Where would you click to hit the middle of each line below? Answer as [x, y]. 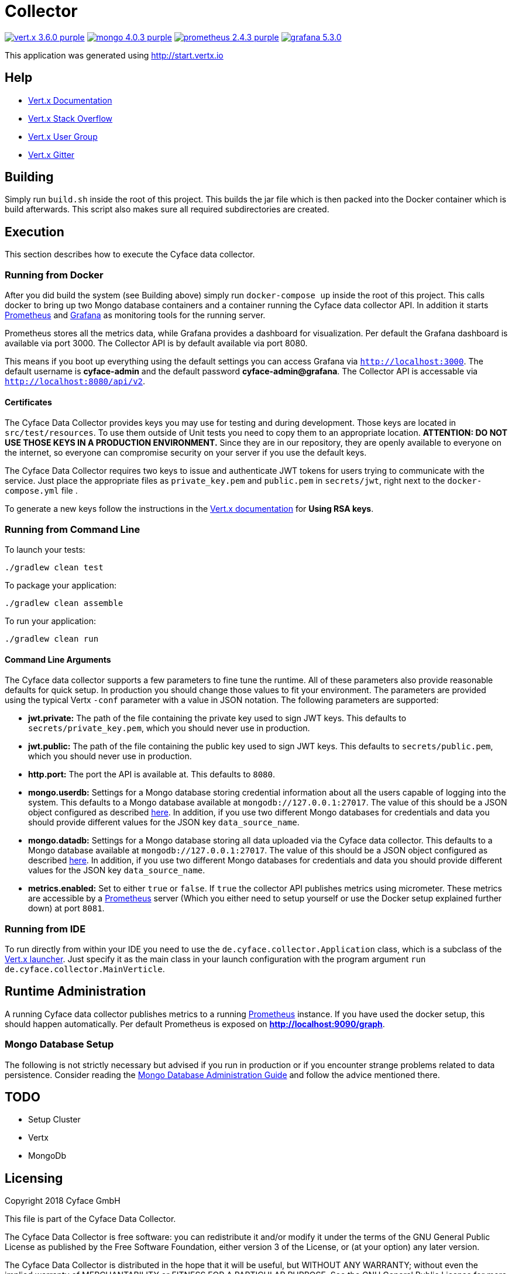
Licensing [34, 1178]
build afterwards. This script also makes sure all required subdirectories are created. [167, 209]
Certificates [28, 402]
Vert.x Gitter [51, 154]
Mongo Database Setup [59, 1044]
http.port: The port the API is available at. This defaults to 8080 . [152, 774]
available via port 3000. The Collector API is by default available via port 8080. [156, 343]
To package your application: [61, 585]
